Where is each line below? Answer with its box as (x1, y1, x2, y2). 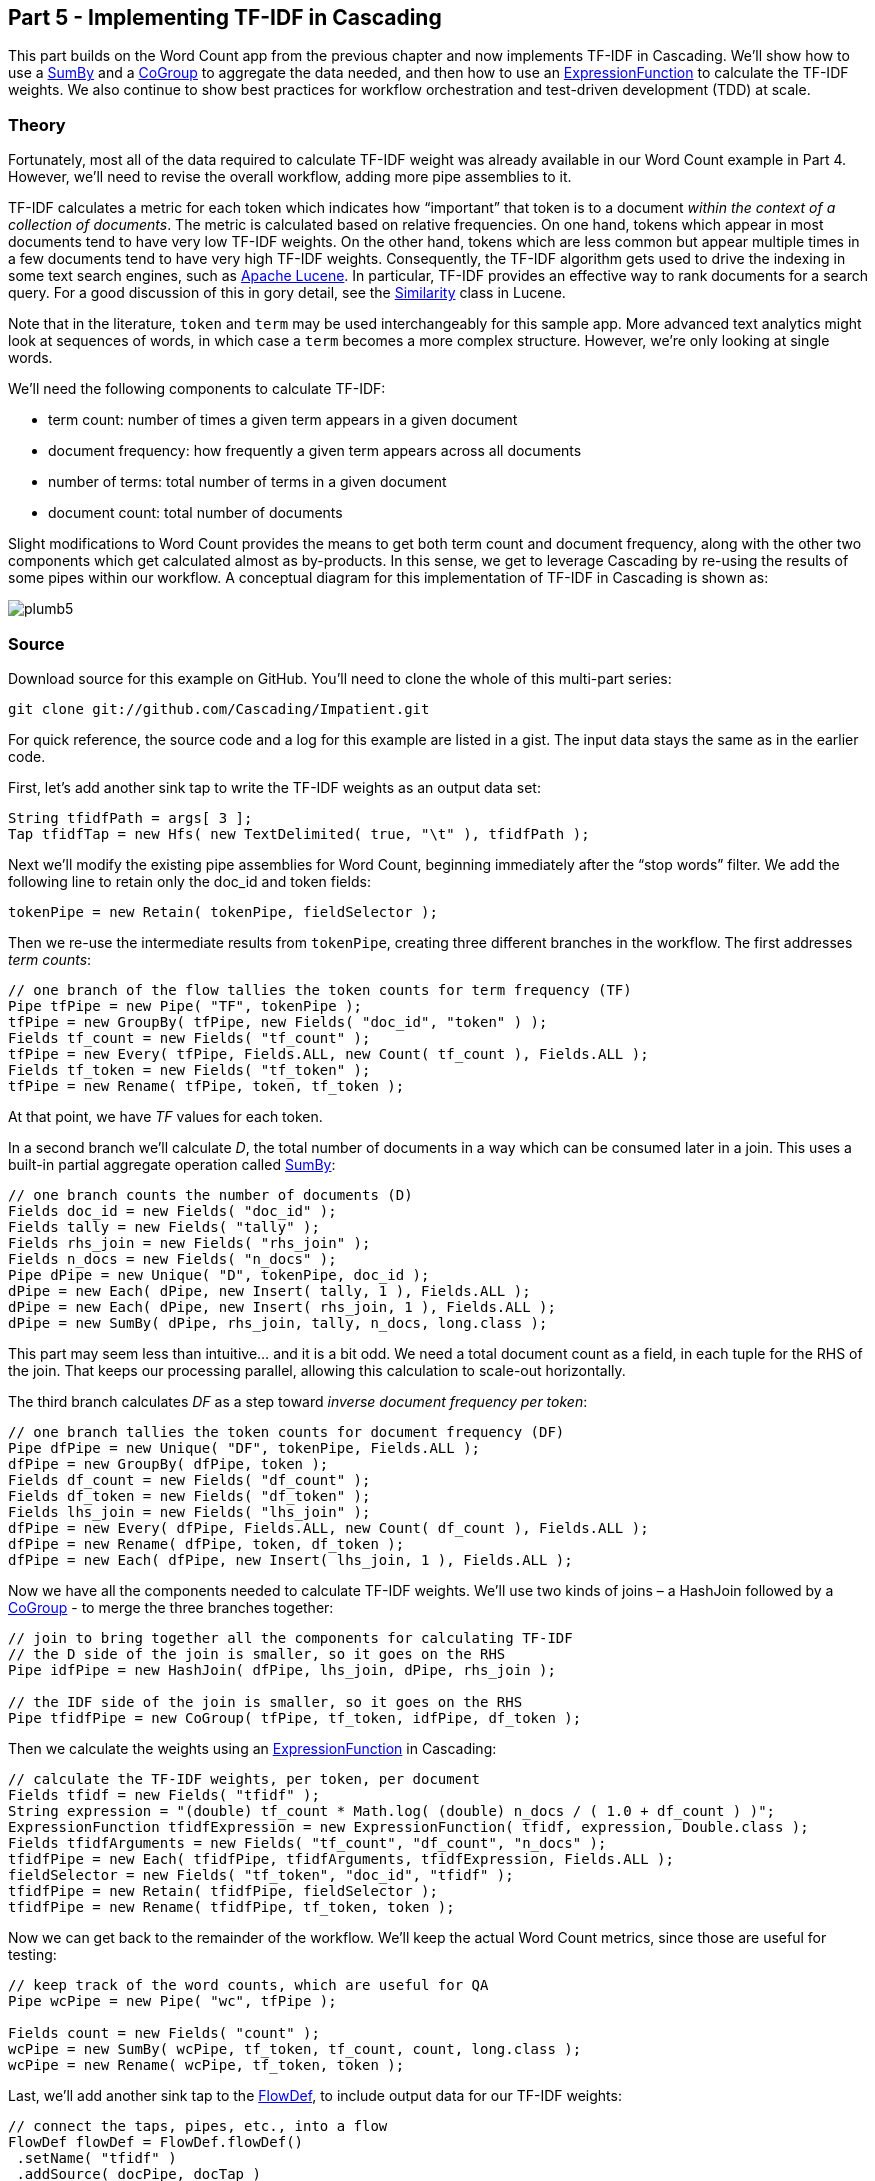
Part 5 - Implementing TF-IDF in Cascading (8, 5, 442, 30)
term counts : (8, 950, 92, 968)
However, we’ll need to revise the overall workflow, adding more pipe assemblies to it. (8, 168, 572, 186)
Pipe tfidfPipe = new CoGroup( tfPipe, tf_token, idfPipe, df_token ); (8, 1709, 582, 1726)
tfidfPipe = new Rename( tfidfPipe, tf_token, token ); (8, 1898, 455, 1915)
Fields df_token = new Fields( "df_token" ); (8, 1487, 371, 1504)
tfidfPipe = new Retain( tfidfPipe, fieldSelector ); (8, 1882, 438, 1899)
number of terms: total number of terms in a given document (48, 473, 447, 491)
